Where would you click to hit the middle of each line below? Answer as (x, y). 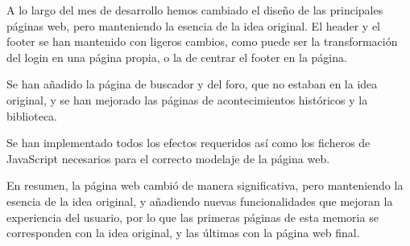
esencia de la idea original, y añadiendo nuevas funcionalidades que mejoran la (200, 201)
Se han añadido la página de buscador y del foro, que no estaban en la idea (192, 84)
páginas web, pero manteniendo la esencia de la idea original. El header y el (194, 25)
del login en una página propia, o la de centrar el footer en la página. (177, 57)
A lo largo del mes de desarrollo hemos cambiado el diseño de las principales (195, 10)
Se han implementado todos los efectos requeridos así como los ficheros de (188, 143)
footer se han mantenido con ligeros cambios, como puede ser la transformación (202, 41)
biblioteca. (32, 115)
